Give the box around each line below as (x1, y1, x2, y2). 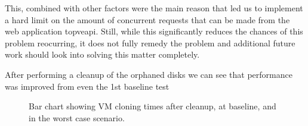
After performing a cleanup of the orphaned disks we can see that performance (5, 68, 292, 80)
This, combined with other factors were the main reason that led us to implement (5, 2, 303, 14)
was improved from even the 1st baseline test (5, 80, 170, 92)
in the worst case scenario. (29, 111, 125, 124)
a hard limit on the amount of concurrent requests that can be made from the (5, 13, 290, 26)
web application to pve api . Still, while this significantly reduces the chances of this (5, 25, 303, 37)
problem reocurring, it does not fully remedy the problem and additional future (5, 36, 295, 49)
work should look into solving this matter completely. (5, 48, 200, 61)
